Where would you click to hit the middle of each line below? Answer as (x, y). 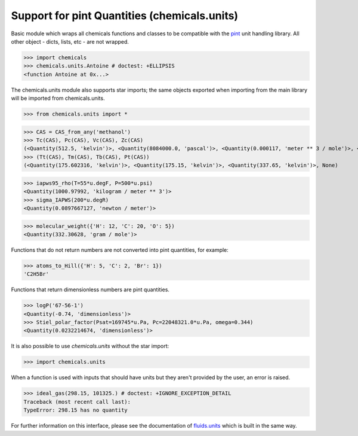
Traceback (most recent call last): (77, 402)
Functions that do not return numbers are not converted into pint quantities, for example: (120, 250)
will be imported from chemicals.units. (58, 98)
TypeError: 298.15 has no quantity (75, 410)
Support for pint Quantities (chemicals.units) (125, 16)
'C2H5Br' (36, 274)
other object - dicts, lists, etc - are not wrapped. (70, 41)
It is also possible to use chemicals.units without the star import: (90, 346)
